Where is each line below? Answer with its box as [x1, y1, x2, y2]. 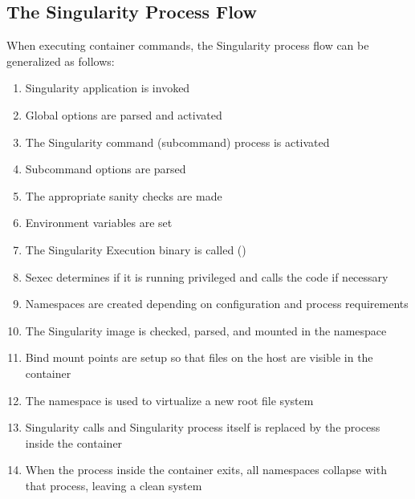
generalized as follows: [6, 52, 115, 69]
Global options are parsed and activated [25, 106, 222, 123]
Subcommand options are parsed [25, 160, 186, 177]
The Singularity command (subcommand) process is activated [25, 133, 330, 150]
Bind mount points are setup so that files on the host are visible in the [25, 349, 373, 366]
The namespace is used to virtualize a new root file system [25, 391, 314, 408]
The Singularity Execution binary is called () [25, 241, 246, 258]
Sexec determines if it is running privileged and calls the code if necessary [25, 268, 389, 285]
